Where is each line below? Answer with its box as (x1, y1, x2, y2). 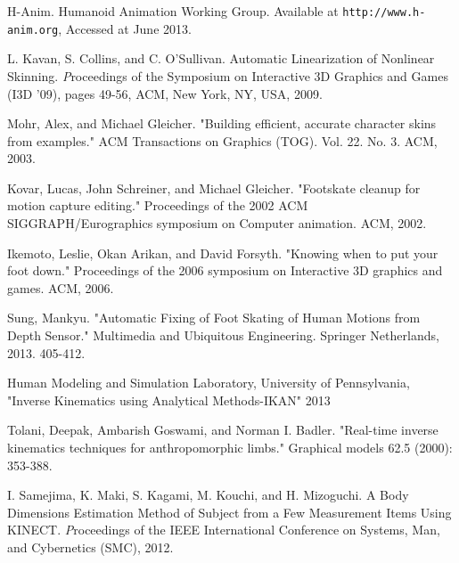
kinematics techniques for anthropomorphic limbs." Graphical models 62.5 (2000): (7, 438, 453, 456)
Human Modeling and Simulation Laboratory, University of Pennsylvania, (7, 373, 410, 392)
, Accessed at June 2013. (58, 19, 192, 37)
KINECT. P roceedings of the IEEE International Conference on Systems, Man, (7, 520, 440, 539)
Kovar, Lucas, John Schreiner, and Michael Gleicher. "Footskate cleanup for (7, 178, 421, 197)
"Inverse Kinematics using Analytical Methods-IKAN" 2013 (7, 390, 331, 409)
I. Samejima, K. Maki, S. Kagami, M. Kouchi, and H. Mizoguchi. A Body (7, 485, 409, 504)
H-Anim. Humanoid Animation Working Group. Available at (7, 2, 339, 20)
